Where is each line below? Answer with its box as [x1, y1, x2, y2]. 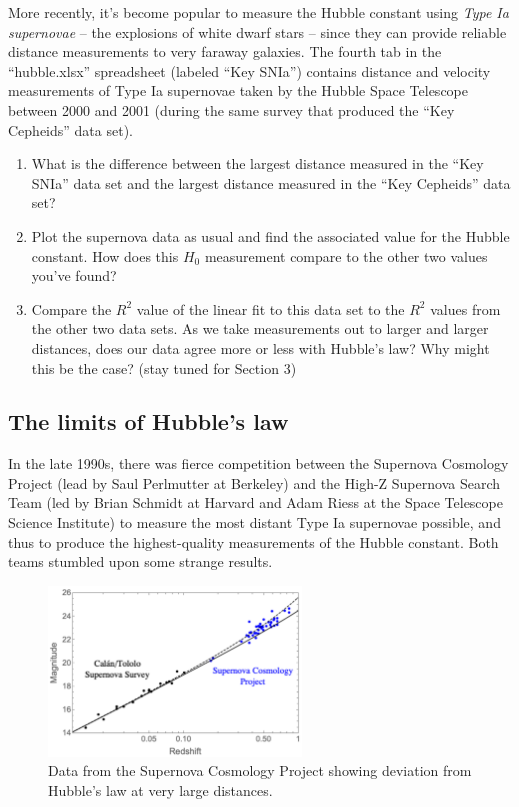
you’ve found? [31, 265, 117, 286]
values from [430, 298, 501, 319]
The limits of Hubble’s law [8, 406, 289, 437]
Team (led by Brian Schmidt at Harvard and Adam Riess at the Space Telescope [8, 492, 503, 513]
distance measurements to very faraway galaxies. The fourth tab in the [8, 41, 442, 62]
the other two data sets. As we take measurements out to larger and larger [31, 318, 489, 339]
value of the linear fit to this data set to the [136, 298, 405, 319]
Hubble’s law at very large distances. [48, 779, 273, 800]
